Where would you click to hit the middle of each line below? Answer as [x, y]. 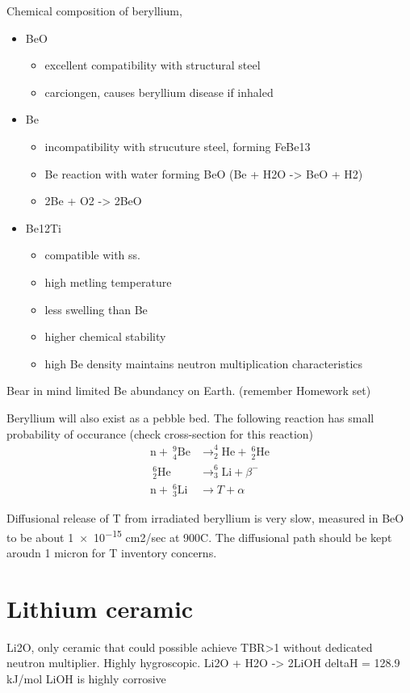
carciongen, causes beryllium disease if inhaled [159, 92]
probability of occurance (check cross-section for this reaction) [160, 433]
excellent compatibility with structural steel [153, 65]
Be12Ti [43, 227]
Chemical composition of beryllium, [94, 10]
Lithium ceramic [100, 608]
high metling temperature [108, 281]
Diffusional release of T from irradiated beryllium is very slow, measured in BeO [205, 518]
